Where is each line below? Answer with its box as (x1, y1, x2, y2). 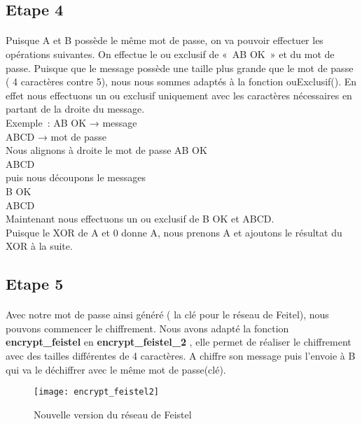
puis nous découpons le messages (6, 170, 146, 185)
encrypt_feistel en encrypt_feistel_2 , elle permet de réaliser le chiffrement (6, 334, 351, 349)
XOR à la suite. (6, 239, 73, 253)
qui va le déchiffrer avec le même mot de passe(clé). (6, 362, 226, 376)
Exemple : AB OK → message (6, 115, 137, 129)
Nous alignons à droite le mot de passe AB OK (6, 143, 207, 157)
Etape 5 (6, 273, 64, 295)
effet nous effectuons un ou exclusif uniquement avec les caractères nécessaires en (6, 87, 352, 102)
